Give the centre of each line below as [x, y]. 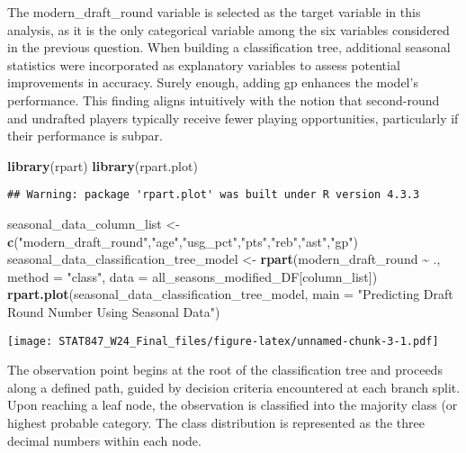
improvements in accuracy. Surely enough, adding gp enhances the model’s [213, 82]
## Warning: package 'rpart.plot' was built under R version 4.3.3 [214, 195]
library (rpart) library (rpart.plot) [103, 165]
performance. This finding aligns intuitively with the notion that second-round [224, 100]
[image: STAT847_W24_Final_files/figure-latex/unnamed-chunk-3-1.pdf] [223, 341]
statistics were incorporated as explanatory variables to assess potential [204, 64]
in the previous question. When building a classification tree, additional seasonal [229, 47]
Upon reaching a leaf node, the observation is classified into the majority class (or [233, 405]
